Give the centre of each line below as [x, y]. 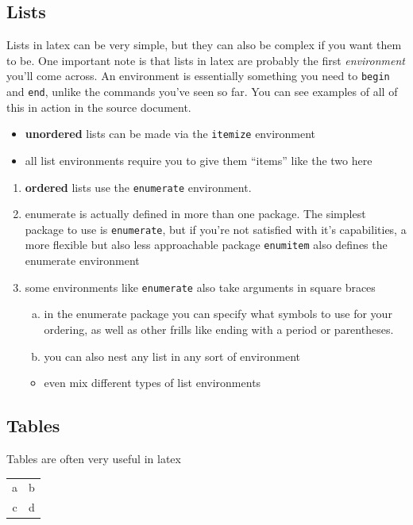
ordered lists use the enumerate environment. [138, 187]
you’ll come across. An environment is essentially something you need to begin [198, 76]
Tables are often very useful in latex [94, 458]
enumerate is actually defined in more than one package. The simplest [195, 214]
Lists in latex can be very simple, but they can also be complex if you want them [204, 45]
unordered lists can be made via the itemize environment [170, 134]
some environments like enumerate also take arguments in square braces [200, 287]
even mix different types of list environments [152, 383]
